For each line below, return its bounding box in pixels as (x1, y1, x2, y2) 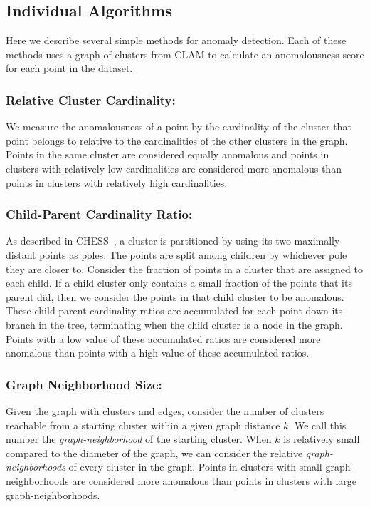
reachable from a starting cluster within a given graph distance (6, 417, 280, 432)
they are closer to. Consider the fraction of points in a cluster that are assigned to (6, 261, 363, 276)
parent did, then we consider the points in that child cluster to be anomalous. (6, 289, 344, 304)
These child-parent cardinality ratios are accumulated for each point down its (6, 303, 343, 318)
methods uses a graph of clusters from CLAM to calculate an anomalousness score (6, 46, 364, 61)
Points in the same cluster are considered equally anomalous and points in (6, 147, 329, 162)
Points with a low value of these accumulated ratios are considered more (6, 331, 321, 346)
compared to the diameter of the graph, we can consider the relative (6, 445, 303, 460)
